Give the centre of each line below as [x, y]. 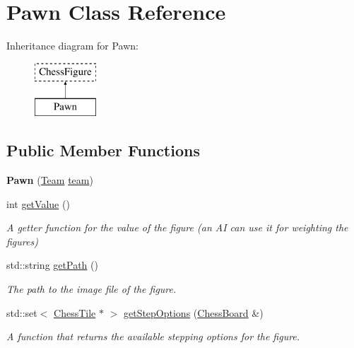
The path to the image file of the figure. [92, 289]
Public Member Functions [103, 150]
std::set [22, 312]
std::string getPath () [52, 265]
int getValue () [38, 203]
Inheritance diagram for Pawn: [72, 46]
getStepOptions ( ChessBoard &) [193, 312]
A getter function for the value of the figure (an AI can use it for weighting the [177, 227]
